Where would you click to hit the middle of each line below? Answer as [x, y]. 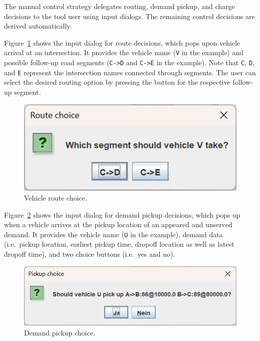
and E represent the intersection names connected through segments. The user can [130, 72]
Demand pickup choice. [60, 332]
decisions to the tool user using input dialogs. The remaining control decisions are [129, 16]
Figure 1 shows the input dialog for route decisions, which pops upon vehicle [122, 42]
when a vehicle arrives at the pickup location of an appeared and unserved [118, 224]
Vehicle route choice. [56, 197]
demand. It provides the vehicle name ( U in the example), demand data [113, 234]
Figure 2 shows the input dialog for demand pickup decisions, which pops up [122, 214]
